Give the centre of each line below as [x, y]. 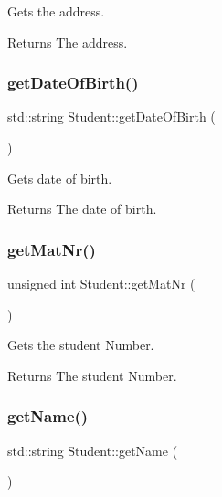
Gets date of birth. [60, 178]
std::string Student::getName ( [93, 450]
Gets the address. [56, 11]
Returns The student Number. [92, 375]
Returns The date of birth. [82, 209]
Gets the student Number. [81, 345]
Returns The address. [68, 42]
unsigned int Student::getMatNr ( [101, 283]
